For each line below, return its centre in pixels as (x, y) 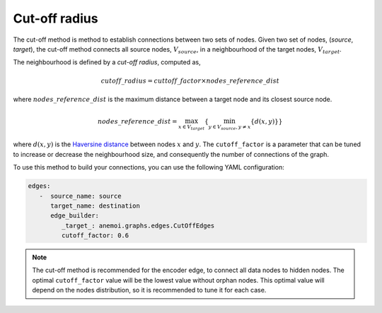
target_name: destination (95, 206)
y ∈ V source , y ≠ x (230, 128)
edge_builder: (75, 216)
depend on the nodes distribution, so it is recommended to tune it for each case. (149, 290)
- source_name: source (80, 196)
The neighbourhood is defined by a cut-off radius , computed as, (107, 62)
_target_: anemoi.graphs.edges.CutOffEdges (138, 225)
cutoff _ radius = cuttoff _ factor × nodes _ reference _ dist (190, 81)
